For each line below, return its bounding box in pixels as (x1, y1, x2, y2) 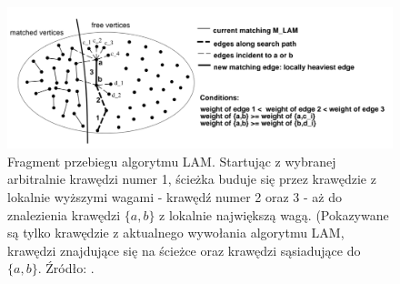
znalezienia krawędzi (7, 205, 121, 224)
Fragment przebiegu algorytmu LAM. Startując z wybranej (7, 151, 336, 170)
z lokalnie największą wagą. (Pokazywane (159, 205, 389, 224)
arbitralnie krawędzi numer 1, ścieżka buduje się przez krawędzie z (7, 169, 376, 188)
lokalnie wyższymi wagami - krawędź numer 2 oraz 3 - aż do (7, 188, 343, 207)
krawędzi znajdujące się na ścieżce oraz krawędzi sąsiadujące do (7, 240, 361, 259)
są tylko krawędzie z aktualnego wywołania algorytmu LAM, (7, 223, 345, 242)
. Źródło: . (37, 259, 95, 278)
